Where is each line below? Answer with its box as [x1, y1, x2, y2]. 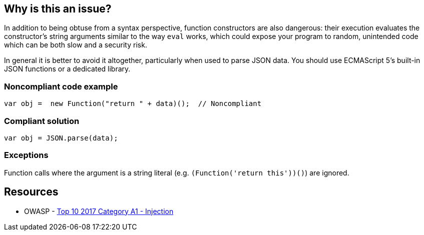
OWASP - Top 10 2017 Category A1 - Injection [24, 206, 174, 215]
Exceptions [4, 150, 49, 160]
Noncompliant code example [4, 81, 118, 91]
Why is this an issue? [4, 2, 112, 15]
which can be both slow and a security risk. [4, 40, 147, 49]
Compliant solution [4, 115, 80, 126]
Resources [4, 185, 59, 198]
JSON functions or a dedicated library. [4, 64, 131, 73]
